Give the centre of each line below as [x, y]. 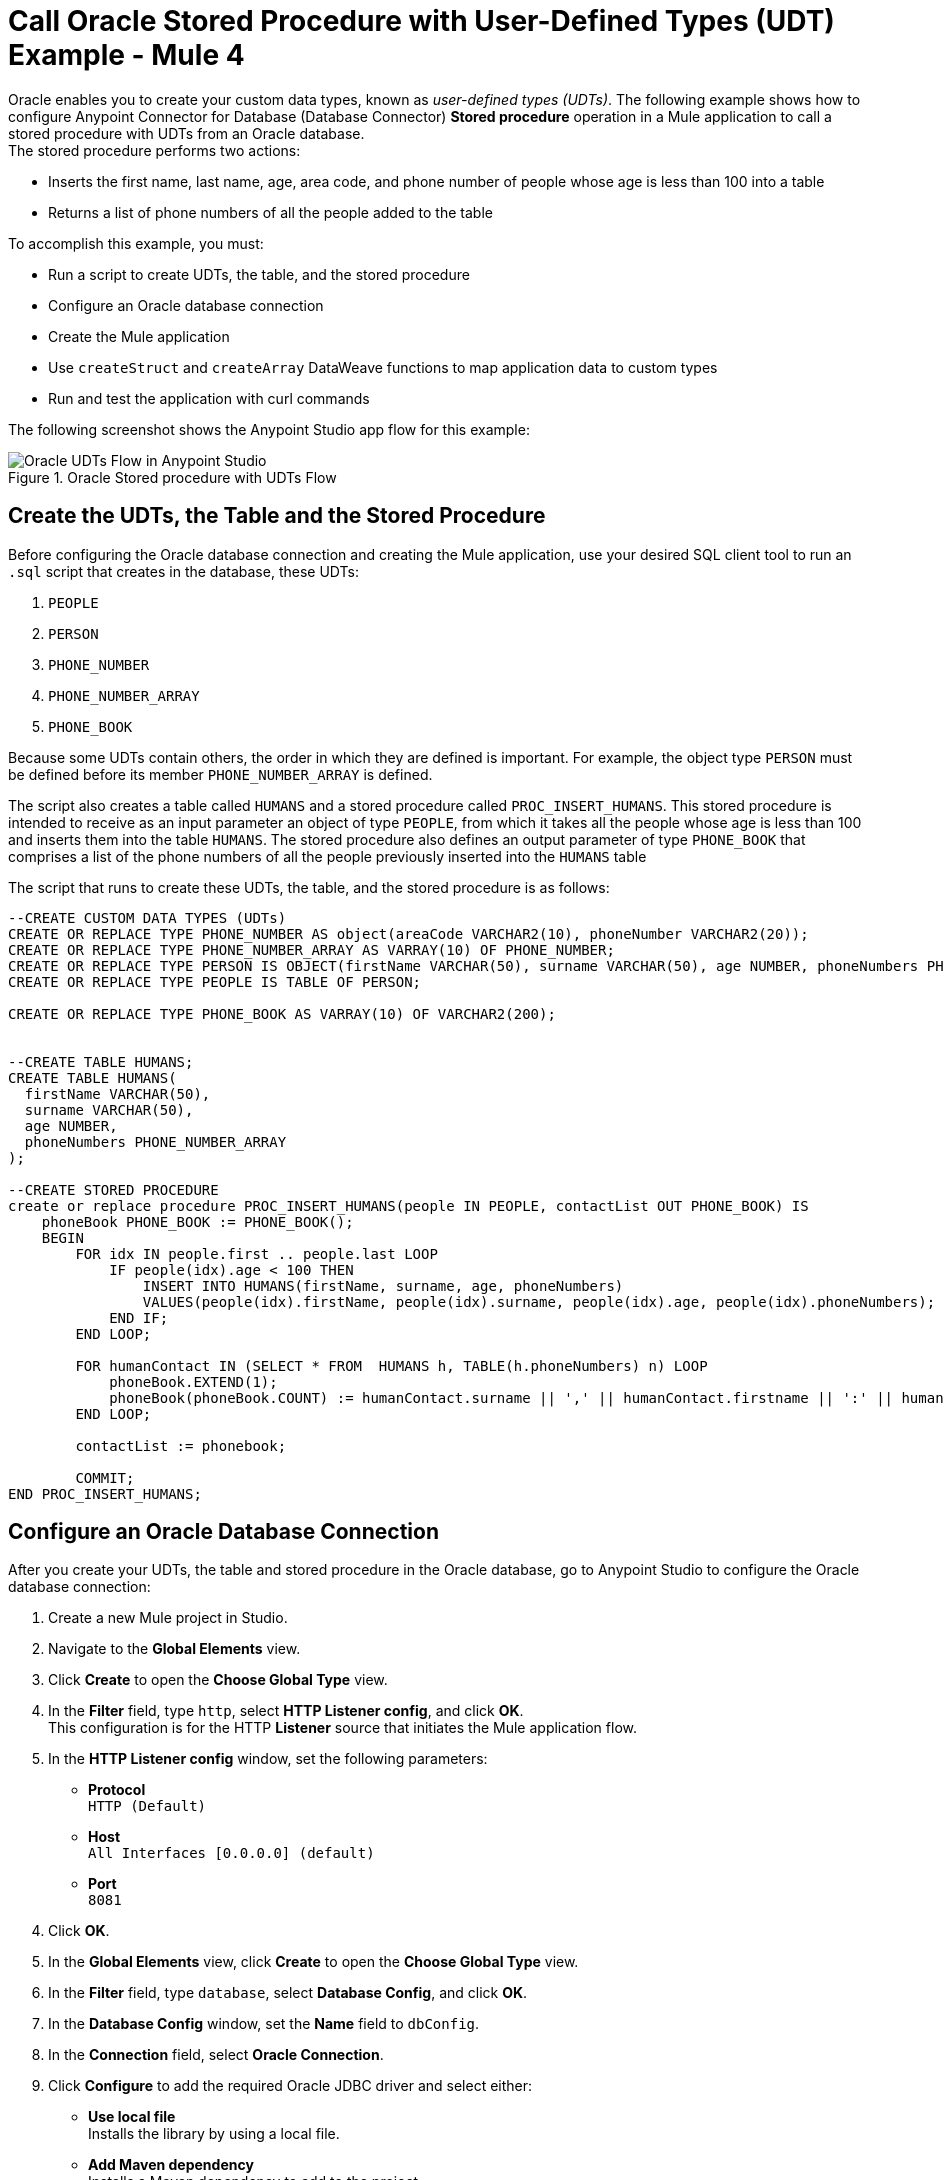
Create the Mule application [139, 336]
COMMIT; [105, 1477]
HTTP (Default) [147, 1806]
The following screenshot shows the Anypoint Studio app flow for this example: [269, 429]
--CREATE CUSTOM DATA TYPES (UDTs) [147, 917]
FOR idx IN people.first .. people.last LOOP [256, 1253]
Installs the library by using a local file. [214, 2134]
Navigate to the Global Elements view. [174, 1649]
